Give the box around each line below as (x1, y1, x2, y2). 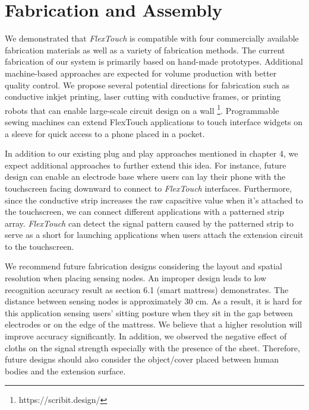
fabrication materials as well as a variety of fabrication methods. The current (5, 43, 285, 56)
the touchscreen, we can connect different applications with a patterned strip (5, 205, 285, 218)
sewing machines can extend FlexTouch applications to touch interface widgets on (5, 115, 303, 128)
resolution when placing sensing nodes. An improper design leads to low (5, 272, 267, 284)
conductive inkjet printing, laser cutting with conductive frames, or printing (5, 90, 281, 103)
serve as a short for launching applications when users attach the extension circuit (5, 228, 304, 241)
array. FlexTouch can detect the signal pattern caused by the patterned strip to (5, 217, 294, 229)
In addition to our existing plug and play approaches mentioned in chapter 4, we (5, 147, 298, 160)
